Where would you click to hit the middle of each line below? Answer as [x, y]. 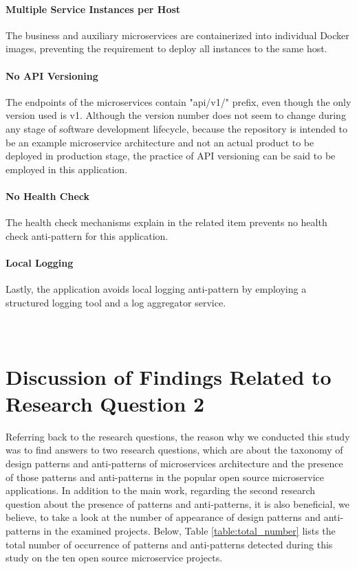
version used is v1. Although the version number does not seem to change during [176, 115]
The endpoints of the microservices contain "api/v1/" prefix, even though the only [178, 101]
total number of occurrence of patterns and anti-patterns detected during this [169, 544]
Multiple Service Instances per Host [93, 9]
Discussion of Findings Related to [169, 376]
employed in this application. [67, 169]
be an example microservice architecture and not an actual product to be [160, 142]
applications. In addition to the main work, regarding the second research [161, 490]
